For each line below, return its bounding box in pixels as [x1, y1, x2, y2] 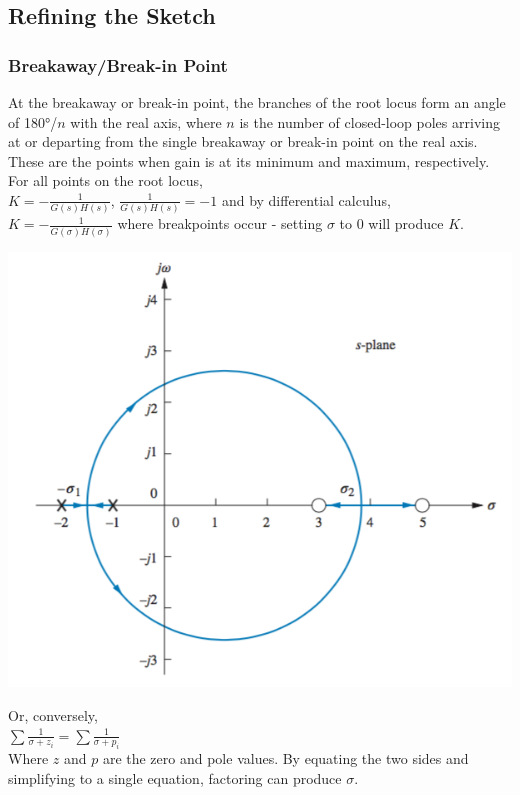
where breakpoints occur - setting [117, 213, 323, 234]
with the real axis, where [70, 111, 222, 132]
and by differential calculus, [221, 189, 391, 210]
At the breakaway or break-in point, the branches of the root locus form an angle [8, 92, 506, 112]
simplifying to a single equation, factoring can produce [8, 767, 342, 788]
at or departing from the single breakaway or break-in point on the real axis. [8, 131, 478, 152]
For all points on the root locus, [8, 170, 203, 191]
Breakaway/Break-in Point [8, 52, 228, 77]
